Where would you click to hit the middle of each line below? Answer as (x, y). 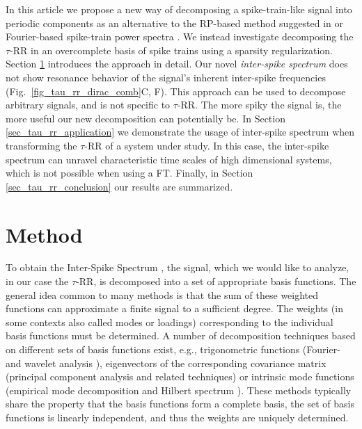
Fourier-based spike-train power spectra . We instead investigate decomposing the (180, 37)
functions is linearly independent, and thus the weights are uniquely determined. (177, 417)
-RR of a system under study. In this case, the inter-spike (207, 145)
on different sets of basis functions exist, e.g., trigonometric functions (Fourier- (173, 349)
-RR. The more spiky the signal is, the (259, 105)
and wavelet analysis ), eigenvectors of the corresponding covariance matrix (166, 363)
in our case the (37, 281)
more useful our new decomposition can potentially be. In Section (145, 118)
